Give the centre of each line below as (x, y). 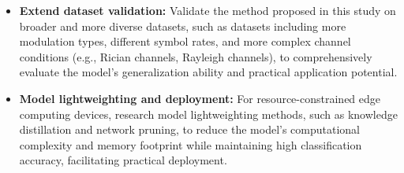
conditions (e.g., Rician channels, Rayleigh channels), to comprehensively (196, 56)
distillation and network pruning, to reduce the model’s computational (190, 129)
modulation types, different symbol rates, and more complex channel (185, 41)
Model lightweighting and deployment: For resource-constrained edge (200, 98)
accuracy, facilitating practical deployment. (123, 160)
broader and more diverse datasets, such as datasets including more (183, 26)
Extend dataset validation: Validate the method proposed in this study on (208, 10)
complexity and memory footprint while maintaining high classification (191, 144)
